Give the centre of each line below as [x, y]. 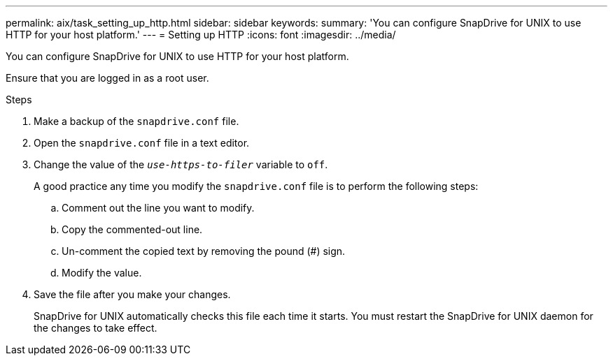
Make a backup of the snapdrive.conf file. [136, 121]
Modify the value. [102, 273]
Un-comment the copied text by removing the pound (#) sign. [204, 251]
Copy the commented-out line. [132, 229]
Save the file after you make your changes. [132, 294]
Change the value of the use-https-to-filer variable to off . [181, 164]
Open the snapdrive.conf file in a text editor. [142, 143]
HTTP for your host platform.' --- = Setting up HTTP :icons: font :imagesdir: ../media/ [201, 35]
